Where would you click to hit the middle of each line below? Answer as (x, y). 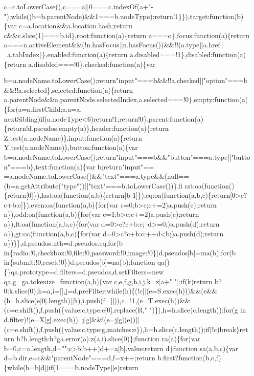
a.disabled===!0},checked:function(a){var (92, 64)
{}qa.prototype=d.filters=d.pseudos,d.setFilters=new (84, 272)
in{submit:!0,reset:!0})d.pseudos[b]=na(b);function (80, 262)
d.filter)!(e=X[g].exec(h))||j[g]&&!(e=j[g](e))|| (72, 319)
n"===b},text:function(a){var (50, 166)
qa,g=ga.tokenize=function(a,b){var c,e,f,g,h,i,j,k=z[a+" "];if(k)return (108, 281)
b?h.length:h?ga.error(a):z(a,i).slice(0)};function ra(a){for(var (108, 339)
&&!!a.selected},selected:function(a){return (69, 90)
